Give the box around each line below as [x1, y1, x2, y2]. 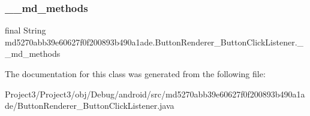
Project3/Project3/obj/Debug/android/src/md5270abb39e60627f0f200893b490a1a [5, 87, 305, 100]
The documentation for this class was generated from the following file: [5, 68, 266, 80]
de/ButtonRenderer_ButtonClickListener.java [5, 99, 174, 112]
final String [5, 24, 46, 36]
